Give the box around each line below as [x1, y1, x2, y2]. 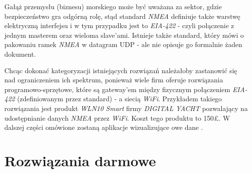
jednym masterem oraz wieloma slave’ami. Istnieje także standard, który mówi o [4, 30, 244, 40]
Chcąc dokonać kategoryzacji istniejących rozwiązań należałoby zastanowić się [4, 65, 237, 75]
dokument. [4, 48, 36, 59]
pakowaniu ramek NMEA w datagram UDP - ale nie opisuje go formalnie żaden [4, 39, 242, 49]
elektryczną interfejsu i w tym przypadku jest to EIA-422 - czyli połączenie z [4, 20, 234, 31]
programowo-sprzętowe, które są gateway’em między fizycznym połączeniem [4, 84, 231, 94]
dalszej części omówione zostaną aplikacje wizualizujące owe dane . [4, 122, 203, 132]
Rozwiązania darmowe [4, 150, 156, 170]
